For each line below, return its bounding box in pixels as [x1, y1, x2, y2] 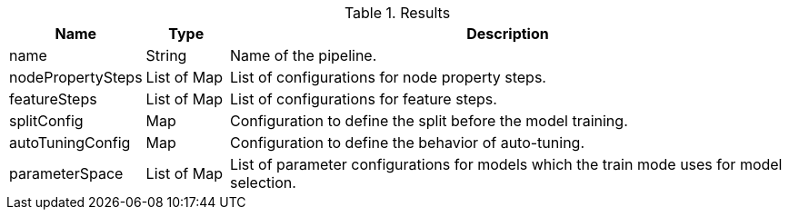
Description [466, 25, 549, 43]
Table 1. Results [344, 4, 451, 22]
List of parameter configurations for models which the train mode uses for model [229, 155, 783, 173]
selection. [229, 173, 296, 192]
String [145, 46, 187, 64]
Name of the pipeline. [229, 46, 377, 64]
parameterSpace [9, 164, 124, 182]
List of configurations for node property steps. [229, 68, 546, 86]
